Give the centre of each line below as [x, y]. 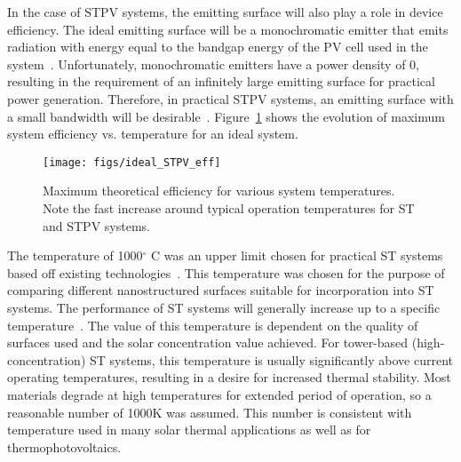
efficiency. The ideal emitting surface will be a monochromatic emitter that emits [228, 29]
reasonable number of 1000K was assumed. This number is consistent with [210, 412]
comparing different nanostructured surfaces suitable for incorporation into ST [221, 290]
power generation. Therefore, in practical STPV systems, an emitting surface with [230, 98]
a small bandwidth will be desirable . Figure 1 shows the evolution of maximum [226, 116]
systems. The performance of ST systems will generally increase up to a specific [224, 307]
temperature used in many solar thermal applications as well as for [189, 430]
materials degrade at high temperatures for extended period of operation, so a [219, 394]
